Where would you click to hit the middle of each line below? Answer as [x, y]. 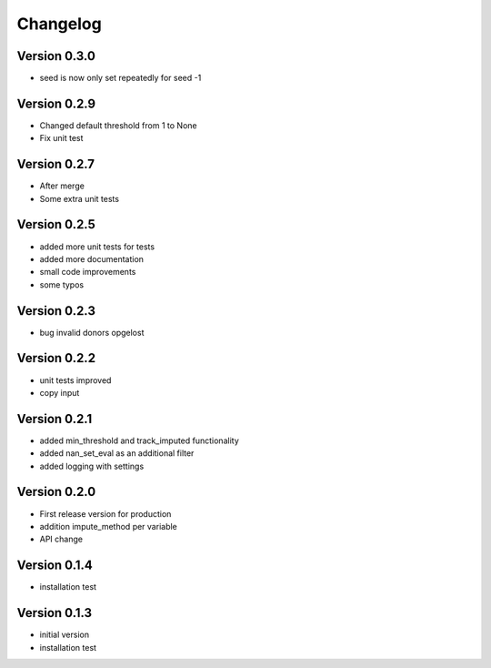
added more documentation [92, 258]
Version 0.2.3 [56, 311]
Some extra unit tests [80, 198]
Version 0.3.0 [56, 56]
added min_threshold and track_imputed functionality [140, 440]
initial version [65, 635]
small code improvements [88, 272]
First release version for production [105, 513]
